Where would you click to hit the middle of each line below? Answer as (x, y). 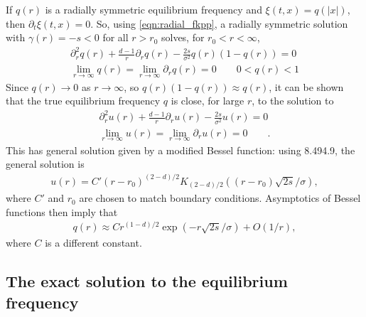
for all (115, 37)
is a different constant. (93, 243)
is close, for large (208, 101)
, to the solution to (293, 101)
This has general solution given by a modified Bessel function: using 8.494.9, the (181, 150)
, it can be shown (306, 86)
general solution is (45, 164)
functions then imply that (62, 211)
